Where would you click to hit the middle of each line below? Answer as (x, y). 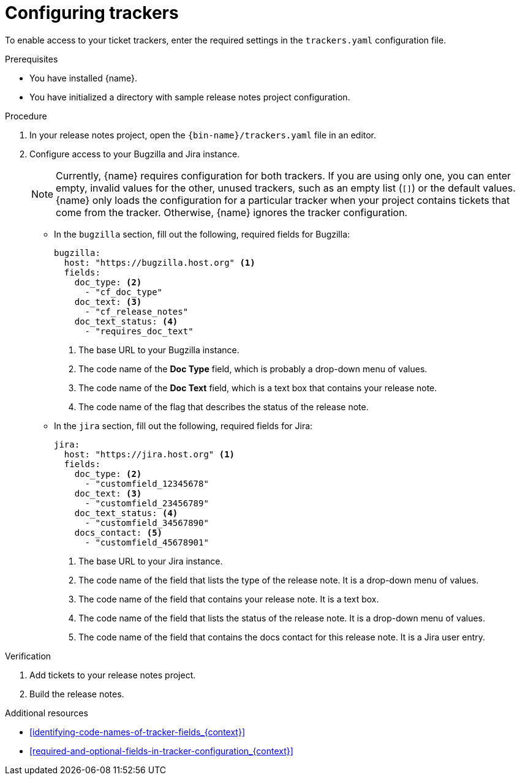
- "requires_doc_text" (139, 331)
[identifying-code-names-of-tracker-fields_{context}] (137, 732)
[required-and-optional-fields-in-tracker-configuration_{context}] (161, 751)
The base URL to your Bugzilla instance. (159, 350)
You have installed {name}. (84, 78)
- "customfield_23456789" (147, 503)
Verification (28, 656)
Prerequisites (32, 59)
